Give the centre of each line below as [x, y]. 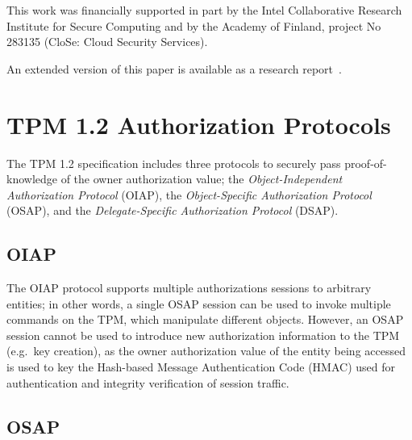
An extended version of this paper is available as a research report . [174, 68]
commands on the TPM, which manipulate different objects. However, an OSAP [205, 319]
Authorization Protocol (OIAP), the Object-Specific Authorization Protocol [189, 194]
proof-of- [366, 163]
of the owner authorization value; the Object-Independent [202, 179]
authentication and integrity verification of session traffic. [148, 382]
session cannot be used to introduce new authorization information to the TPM [203, 335]
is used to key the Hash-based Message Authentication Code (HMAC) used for [201, 367]
